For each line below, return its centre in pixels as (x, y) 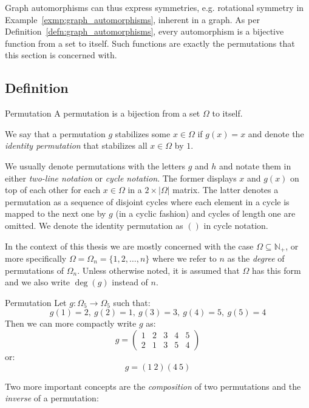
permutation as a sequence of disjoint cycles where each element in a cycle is (147, 201)
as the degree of (256, 258)
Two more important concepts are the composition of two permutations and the (153, 386)
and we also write (38, 282)
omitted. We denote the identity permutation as (94, 225)
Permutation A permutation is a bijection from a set (103, 113)
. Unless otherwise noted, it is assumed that (158, 270)
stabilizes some (143, 133)
